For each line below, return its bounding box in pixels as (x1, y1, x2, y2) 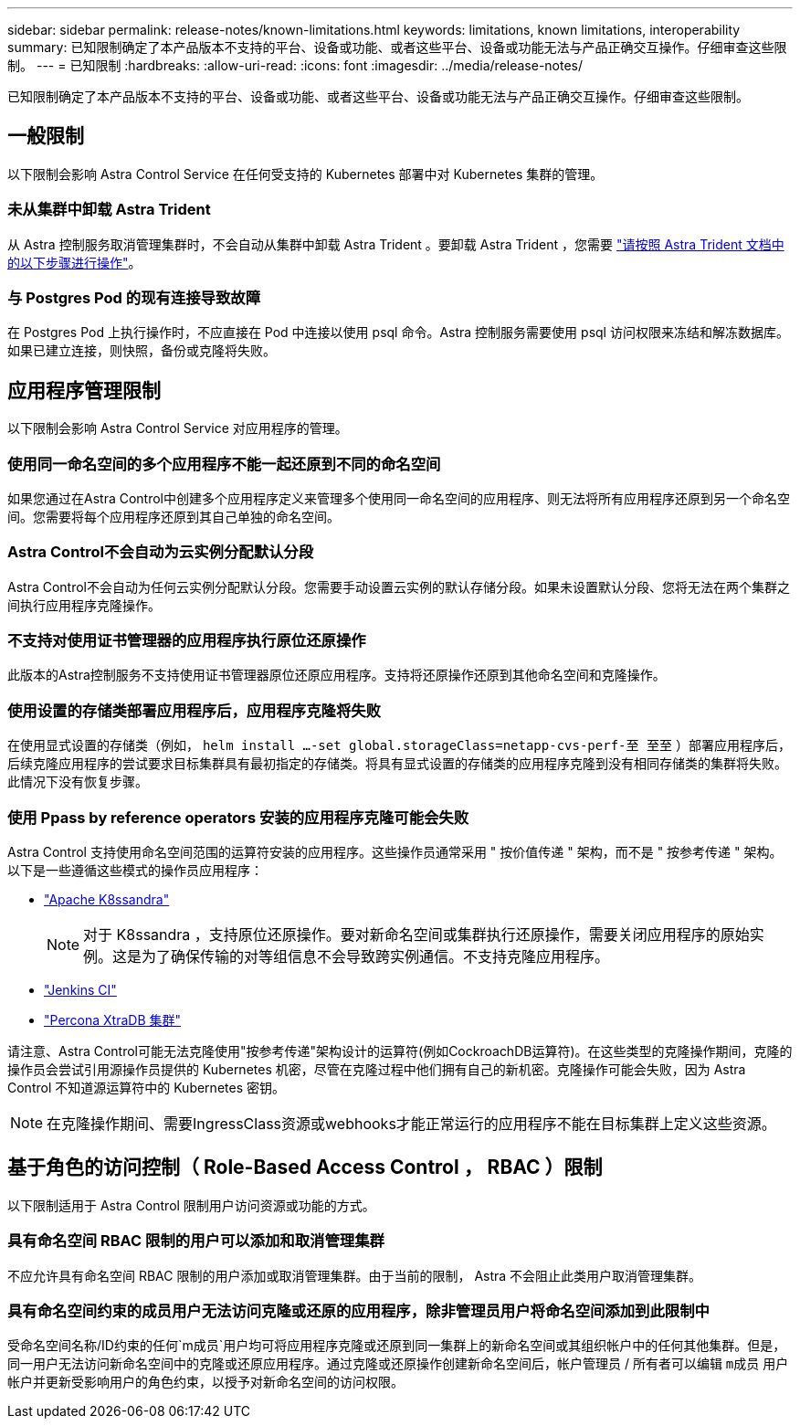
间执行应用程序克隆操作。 (7, 597, 161, 613)
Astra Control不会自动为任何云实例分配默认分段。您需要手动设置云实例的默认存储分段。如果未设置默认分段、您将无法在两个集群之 (7, 578, 790, 595)
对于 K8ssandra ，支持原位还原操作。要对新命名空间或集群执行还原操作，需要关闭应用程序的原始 (83, 924, 750, 944)
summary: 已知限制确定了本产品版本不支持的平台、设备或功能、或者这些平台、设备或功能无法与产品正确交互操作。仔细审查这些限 (7, 39, 787, 55)
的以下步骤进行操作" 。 (7, 254, 142, 270)
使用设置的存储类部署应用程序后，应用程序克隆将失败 (7, 701, 381, 720)
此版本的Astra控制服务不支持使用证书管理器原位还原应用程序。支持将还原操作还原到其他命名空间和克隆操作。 (7, 667, 666, 683)
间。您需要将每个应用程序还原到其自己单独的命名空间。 (7, 508, 340, 524)
